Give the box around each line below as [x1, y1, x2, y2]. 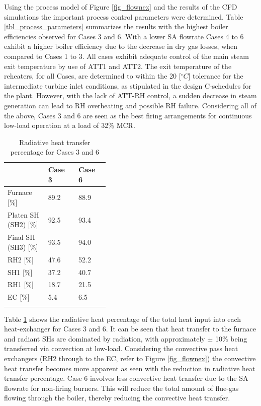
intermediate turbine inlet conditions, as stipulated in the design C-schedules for [4, 80, 251, 91]
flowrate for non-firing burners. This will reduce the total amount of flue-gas [4, 382, 239, 393]
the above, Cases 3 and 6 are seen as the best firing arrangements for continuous [4, 110, 252, 120]
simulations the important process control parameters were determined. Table [4, 11, 243, 22]
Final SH [8, 232, 35, 242]
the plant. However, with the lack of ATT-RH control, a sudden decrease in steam [4, 90, 257, 101]
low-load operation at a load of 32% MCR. [4, 120, 135, 130]
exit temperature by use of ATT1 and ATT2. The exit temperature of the [4, 60, 232, 71]
